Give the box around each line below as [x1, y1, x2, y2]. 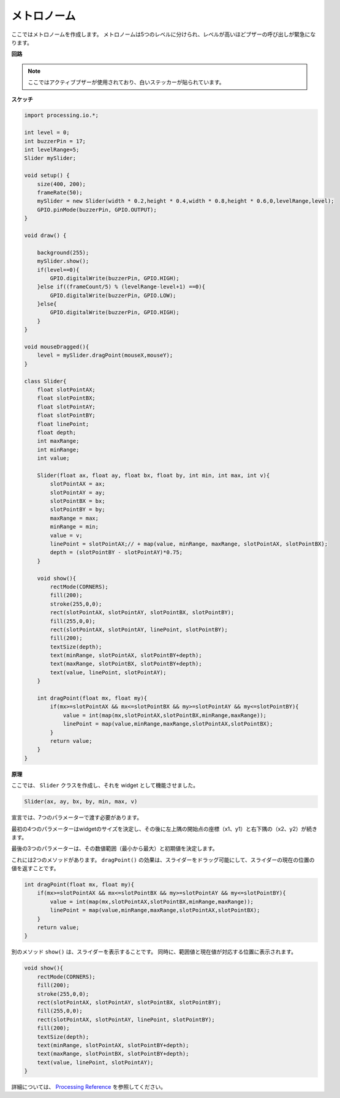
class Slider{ [24, 377, 67, 385]
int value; [37, 455, 70, 462]
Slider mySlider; [24, 155, 77, 162]
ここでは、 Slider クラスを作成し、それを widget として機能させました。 [11, 781, 199, 789]
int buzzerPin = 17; [24, 138, 86, 145]
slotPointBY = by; [50, 506, 105, 513]
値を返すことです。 [11, 865, 59, 872]
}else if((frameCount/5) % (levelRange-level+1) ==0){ [37, 284, 205, 290]
